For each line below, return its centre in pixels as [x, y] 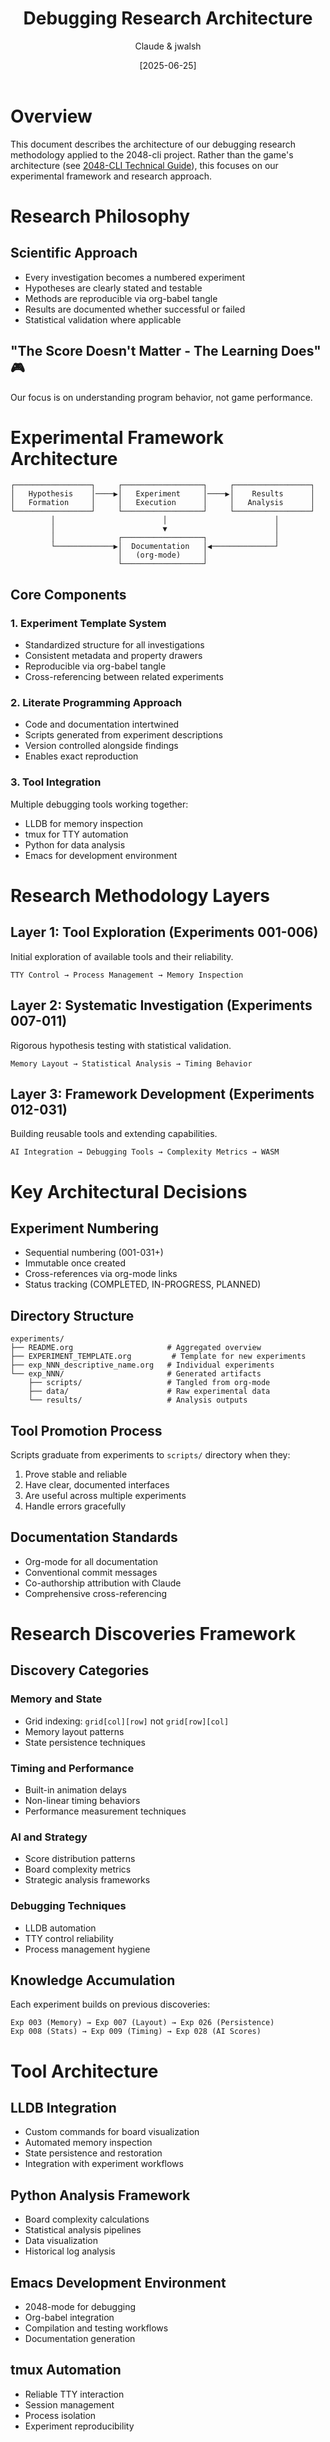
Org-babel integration [69, 2317]
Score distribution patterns [80, 1859]
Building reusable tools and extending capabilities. [114, 1134]
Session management [69, 2404]
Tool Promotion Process [86, 1430]
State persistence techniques [85, 1742]
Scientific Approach [74, 253]
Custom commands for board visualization [112, 2132]
